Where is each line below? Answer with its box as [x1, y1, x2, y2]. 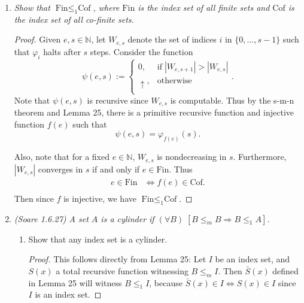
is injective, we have [63, 192, 136, 204]
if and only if [92, 162, 140, 175]
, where [93, 1, 120, 13]
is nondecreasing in [157, 150, 227, 163]
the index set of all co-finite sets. [14, 13, 134, 25]
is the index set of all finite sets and [138, 1, 270, 13]
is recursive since [87, 93, 148, 106]
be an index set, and [215, 253, 290, 265]
